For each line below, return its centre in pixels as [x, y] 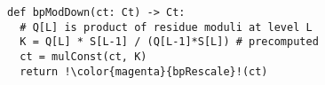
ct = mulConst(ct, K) [83, 56]
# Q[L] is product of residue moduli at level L [166, 27]
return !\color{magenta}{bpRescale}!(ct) [144, 71]
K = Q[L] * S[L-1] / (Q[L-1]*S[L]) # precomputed [169, 42]
